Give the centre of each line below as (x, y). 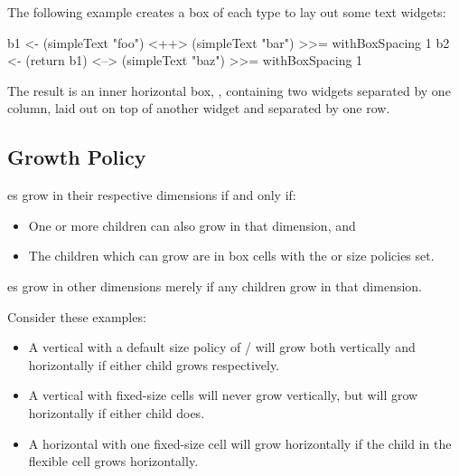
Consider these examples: (77, 316)
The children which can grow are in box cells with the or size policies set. (231, 256)
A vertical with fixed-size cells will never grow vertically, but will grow (223, 395)
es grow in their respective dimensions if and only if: (152, 195)
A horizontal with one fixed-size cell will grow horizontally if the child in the (240, 443)
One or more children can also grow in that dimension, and (192, 225)
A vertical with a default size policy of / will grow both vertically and (222, 347)
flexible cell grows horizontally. (113, 461)
